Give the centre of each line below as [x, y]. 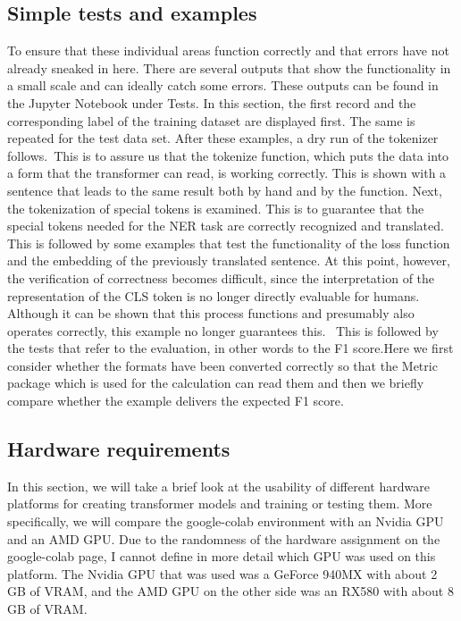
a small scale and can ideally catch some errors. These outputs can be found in [223, 85]
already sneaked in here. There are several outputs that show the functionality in [229, 67]
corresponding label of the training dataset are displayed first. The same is [211, 120]
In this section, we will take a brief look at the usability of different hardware [218, 486]
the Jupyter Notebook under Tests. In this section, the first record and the [212, 102]
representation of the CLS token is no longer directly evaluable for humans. [214, 295]
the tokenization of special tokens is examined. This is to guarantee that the [216, 208]
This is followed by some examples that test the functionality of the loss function [229, 243]
